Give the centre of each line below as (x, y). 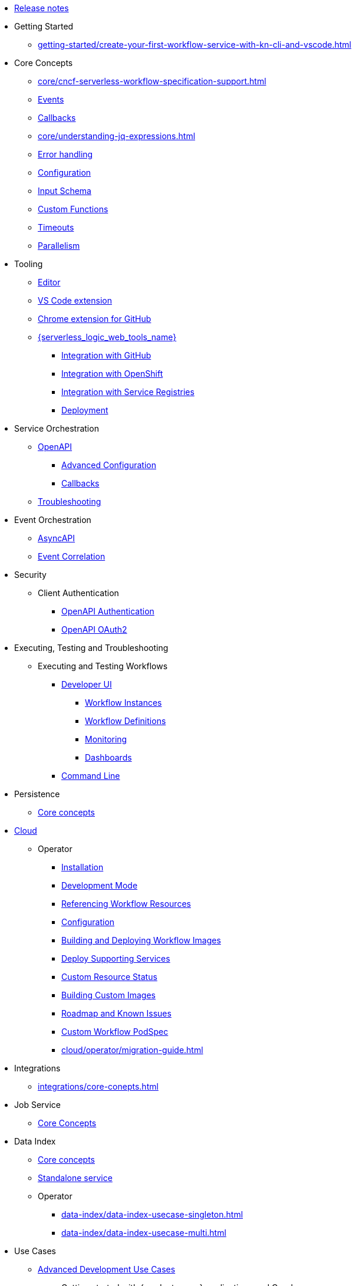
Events (51, 99)
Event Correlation (72, 556)
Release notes (42, 8)
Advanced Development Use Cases (107, 1269)
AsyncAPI (57, 538)
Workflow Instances (123, 703)
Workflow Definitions (126, 721)
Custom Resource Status (109, 977)
